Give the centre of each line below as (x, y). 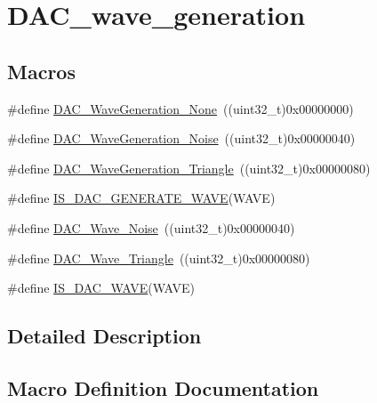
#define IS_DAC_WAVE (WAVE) (101, 288)
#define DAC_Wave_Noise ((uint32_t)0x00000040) (151, 227)
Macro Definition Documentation (163, 387)
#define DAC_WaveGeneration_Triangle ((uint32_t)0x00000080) (189, 168)
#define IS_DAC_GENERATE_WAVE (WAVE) (141, 198)
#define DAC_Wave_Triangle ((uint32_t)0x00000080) (159, 258)
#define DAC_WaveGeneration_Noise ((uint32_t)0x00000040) (181, 138)
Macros (41, 71)
